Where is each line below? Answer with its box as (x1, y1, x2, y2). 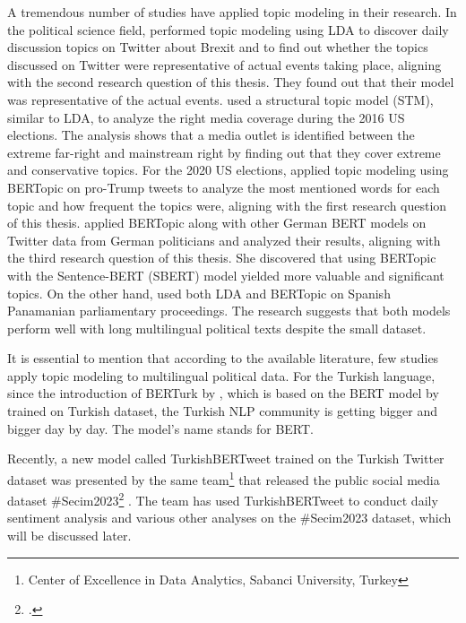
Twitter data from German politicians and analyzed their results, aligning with (7, 230, 441, 249)
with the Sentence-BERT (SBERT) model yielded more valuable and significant (7, 265, 444, 284)
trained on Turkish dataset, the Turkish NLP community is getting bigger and (7, 402, 438, 420)
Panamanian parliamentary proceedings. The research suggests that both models (7, 301, 451, 320)
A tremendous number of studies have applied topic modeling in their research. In (7, 3, 457, 21)
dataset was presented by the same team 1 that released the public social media (7, 467, 440, 489)
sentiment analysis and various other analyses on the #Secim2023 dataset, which (7, 508, 452, 527)
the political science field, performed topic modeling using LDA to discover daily (7, 20, 449, 39)
